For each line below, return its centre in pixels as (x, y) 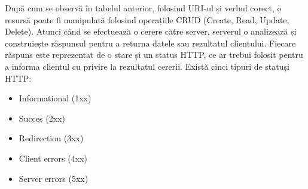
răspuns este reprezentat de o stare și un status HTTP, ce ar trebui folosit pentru (154, 55)
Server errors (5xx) (54, 178)
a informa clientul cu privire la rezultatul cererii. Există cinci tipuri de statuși (147, 66)
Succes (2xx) (42, 118)
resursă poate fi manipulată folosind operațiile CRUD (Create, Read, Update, (147, 19)
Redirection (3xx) (51, 138)
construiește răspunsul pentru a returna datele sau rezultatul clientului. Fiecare (150, 43)
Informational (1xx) (55, 98)
